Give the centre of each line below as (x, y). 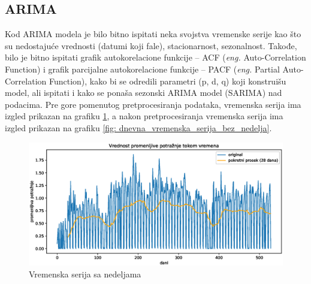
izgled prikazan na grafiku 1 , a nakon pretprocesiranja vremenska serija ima (144, 116)
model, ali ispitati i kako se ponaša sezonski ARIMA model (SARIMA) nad (144, 93)
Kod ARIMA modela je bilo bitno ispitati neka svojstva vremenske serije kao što (153, 34)
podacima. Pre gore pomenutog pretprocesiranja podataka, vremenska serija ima (153, 104)
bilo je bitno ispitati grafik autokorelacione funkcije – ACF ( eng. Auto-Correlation (155, 57)
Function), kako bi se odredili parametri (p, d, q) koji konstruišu (167, 81)
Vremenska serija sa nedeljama (85, 274)
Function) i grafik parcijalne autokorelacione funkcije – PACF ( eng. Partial (142, 69)
